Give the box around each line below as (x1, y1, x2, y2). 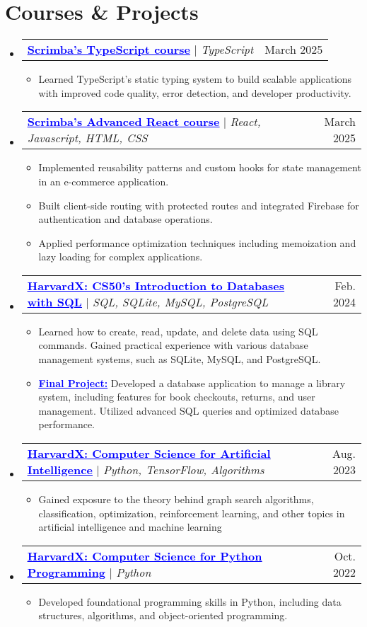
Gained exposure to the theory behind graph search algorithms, (38, 492, 314, 507)
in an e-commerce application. (38, 173, 169, 188)
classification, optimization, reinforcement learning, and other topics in (38, 505, 345, 520)
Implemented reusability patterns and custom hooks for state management (38, 160, 361, 175)
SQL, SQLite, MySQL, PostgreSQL (92, 293, 269, 310)
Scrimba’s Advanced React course (27, 113, 220, 130)
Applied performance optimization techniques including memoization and (38, 235, 356, 250)
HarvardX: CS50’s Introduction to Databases (27, 277, 285, 294)
